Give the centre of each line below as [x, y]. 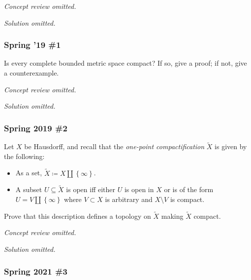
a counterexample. [31, 73]
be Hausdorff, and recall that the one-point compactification [114, 146]
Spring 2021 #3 [36, 271]
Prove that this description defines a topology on [78, 216]
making [172, 216]
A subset [29, 189]
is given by [231, 146]
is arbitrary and [129, 199]
